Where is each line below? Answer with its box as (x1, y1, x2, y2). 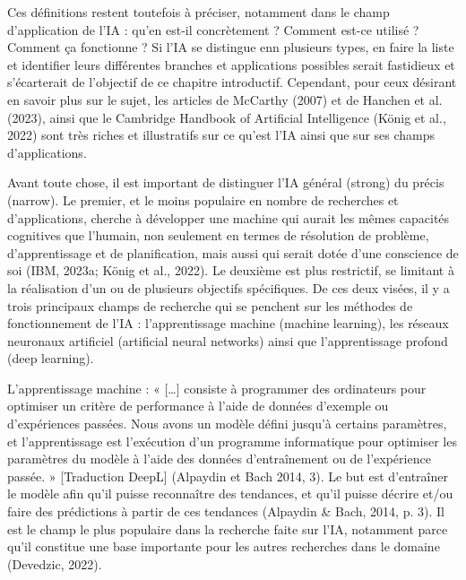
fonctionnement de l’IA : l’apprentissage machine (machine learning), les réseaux (7, 314, 449, 333)
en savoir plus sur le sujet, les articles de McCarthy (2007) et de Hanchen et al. (7, 90, 443, 108)
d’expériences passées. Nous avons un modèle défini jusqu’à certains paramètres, (7, 414, 447, 433)
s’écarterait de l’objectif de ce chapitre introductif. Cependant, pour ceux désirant (7, 73, 457, 91)
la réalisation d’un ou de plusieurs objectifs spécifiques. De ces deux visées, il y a (7, 278, 450, 297)
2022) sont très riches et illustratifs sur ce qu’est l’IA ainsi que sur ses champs (7, 126, 436, 144)
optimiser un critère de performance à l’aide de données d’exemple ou (7, 396, 389, 415)
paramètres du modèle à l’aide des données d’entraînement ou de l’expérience (7, 449, 431, 468)
